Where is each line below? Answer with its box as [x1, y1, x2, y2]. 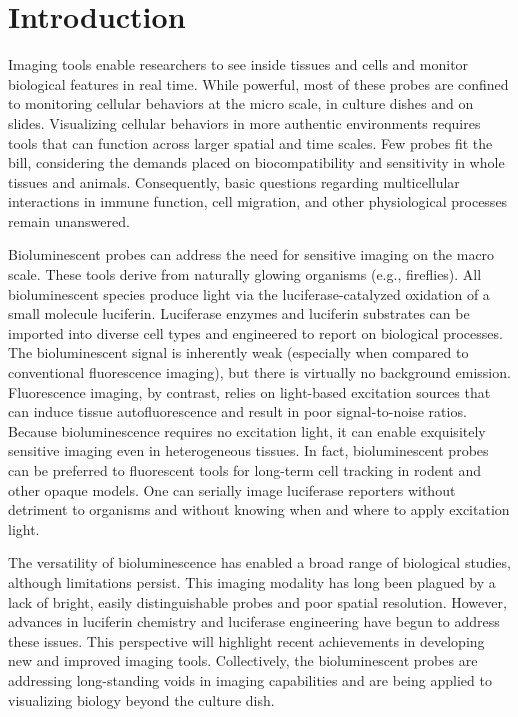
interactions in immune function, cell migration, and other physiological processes [8, 191, 508, 212]
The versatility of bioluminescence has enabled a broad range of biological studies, [8, 552, 511, 573]
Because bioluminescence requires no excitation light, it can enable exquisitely [8, 420, 486, 441]
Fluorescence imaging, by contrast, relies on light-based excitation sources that [8, 381, 491, 402]
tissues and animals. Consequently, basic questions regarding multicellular [8, 171, 460, 192]
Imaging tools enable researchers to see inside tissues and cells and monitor [8, 54, 469, 75]
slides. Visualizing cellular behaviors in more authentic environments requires [8, 112, 481, 133]
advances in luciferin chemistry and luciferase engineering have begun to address [8, 611, 500, 632]
